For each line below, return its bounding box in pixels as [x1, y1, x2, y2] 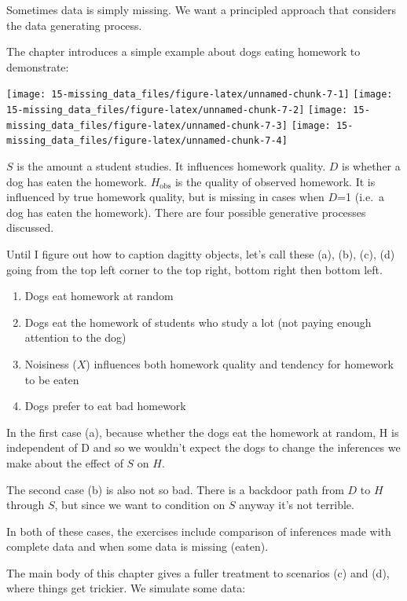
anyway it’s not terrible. [239, 497, 354, 513]
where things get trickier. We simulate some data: [6, 580, 246, 596]
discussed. [6, 219, 54, 236]
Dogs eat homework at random [24, 288, 174, 304]
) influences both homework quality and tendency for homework [86, 355, 394, 372]
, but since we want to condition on [54, 497, 225, 513]
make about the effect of [6, 454, 123, 471]
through [6, 497, 45, 513]
